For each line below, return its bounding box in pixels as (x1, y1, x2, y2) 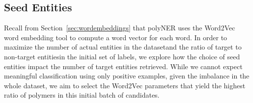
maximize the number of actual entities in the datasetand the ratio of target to (4, 42, 242, 52)
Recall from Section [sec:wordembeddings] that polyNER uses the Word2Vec (4, 23, 235, 33)
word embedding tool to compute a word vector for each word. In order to (4, 32, 227, 42)
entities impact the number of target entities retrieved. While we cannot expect (4, 61, 243, 71)
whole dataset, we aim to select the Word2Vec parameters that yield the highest (4, 80, 246, 90)
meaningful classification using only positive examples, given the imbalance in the (4, 71, 250, 81)
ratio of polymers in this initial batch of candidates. (4, 90, 160, 100)
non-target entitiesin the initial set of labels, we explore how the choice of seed (4, 51, 240, 61)
